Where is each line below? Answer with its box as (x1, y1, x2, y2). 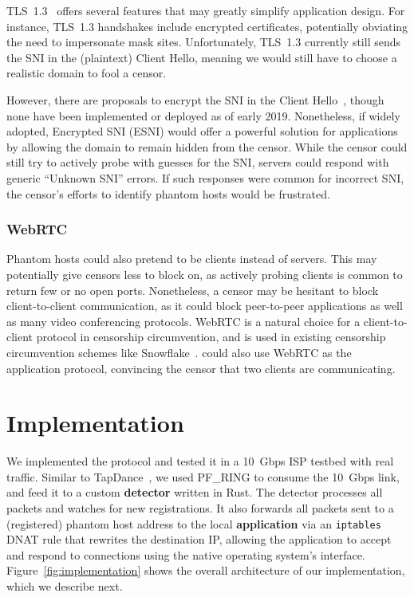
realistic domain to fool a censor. (6, 65, 167, 81)
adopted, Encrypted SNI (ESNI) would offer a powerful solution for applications (6, 123, 398, 139)
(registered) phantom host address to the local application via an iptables (6, 515, 381, 532)
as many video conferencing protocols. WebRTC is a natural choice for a (6, 312, 361, 329)
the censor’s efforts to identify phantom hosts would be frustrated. (6, 185, 330, 202)
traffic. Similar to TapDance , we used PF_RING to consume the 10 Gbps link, (6, 468, 400, 485)
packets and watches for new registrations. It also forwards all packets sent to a (6, 500, 394, 516)
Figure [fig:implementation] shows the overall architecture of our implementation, (6, 562, 405, 579)
